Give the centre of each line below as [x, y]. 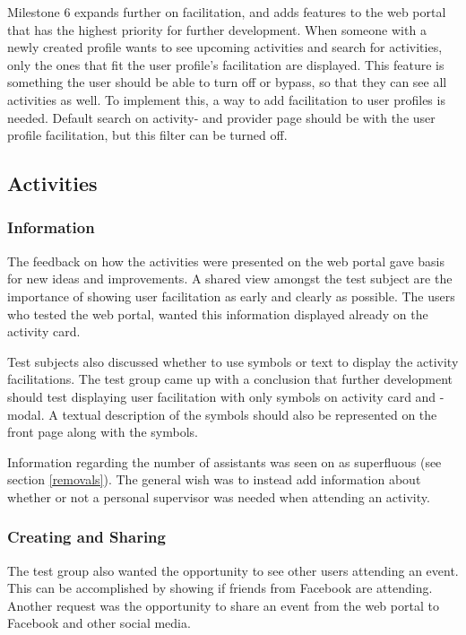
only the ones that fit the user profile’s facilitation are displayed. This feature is [226, 64]
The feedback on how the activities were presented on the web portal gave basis [226, 261]
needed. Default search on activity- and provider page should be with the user [221, 117]
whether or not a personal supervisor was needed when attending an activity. [219, 496]
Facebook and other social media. [99, 623]
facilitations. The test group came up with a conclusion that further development [230, 379]
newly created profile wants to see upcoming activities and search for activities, [225, 47]
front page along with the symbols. [103, 432]
